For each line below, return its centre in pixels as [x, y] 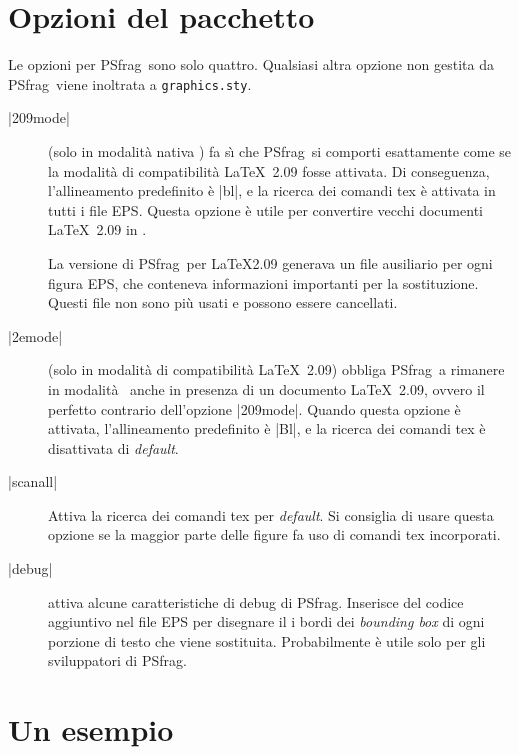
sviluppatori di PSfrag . [117, 660]
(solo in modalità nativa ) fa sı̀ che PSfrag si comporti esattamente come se [280, 150]
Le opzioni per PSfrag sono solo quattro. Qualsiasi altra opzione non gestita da [251, 64]
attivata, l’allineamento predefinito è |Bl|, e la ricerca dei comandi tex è [267, 428]
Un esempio [91, 729]
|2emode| [35, 335]
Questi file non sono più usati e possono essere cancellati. [223, 302]
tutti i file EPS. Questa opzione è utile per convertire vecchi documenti [265, 209]
